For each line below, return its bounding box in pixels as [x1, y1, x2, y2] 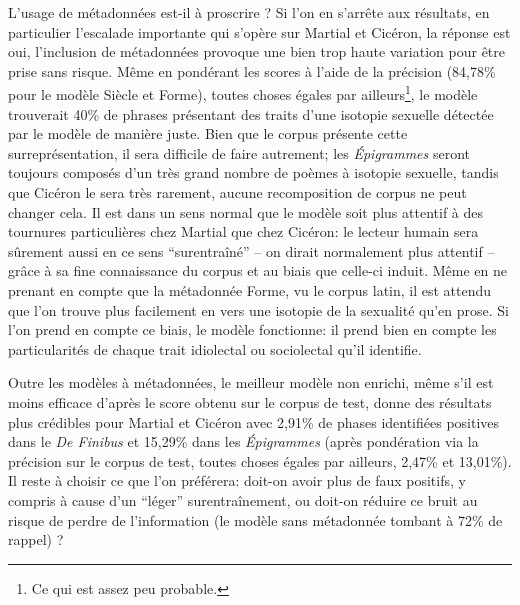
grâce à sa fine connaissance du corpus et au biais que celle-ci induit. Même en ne [8, 260, 507, 281]
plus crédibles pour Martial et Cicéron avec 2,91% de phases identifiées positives [8, 411, 500, 432]
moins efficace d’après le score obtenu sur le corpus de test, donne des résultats [8, 391, 492, 412]
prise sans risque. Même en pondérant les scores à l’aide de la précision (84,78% [8, 60, 496, 81]
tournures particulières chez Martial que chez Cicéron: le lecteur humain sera [8, 221, 479, 242]
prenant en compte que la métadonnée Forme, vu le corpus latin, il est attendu [8, 279, 492, 300]
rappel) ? [8, 529, 64, 550]
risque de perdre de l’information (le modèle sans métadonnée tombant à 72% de [8, 509, 503, 530]
